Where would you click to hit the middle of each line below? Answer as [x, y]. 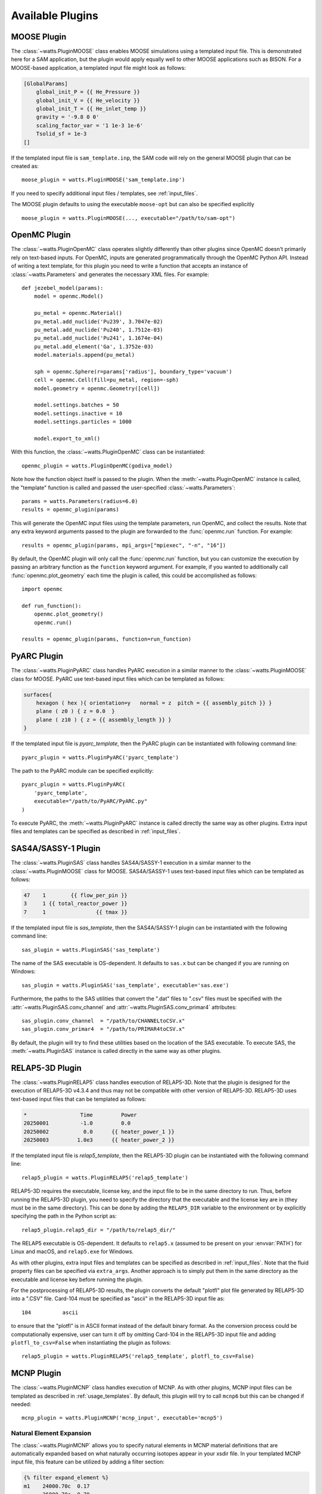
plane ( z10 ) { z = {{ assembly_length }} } [104, 720]
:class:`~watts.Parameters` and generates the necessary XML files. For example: [110, 274]
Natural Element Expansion [51, 1433]
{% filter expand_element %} [66, 1478]
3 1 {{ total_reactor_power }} [75, 904]
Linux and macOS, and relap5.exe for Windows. [72, 1251]
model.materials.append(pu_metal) [84, 355]
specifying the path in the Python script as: [64, 1216]
